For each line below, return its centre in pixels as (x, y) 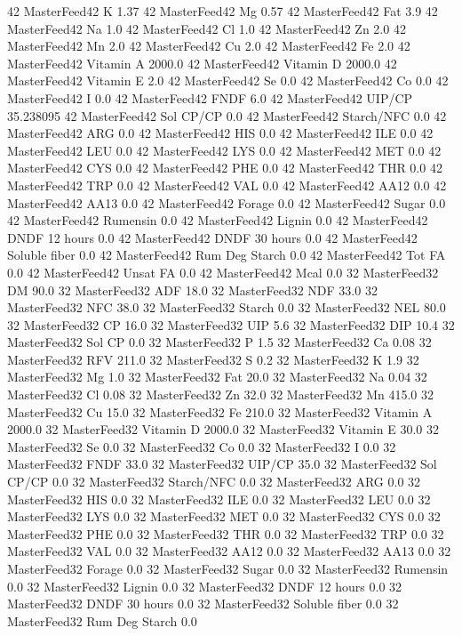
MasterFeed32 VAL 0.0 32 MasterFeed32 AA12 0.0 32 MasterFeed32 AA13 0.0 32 (229, 551)
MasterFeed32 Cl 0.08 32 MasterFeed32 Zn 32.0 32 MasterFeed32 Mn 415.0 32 (221, 394)
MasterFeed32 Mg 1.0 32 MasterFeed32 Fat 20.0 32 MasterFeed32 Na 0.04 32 (217, 377)
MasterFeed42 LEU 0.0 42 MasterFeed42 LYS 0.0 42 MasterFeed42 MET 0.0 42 (224, 150)
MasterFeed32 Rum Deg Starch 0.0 (102, 620)
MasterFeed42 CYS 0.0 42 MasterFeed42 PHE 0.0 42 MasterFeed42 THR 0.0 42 (225, 168)
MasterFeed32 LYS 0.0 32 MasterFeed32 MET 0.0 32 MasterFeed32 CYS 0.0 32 (224, 516)
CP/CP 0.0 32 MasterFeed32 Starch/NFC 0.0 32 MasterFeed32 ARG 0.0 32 (214, 482)
